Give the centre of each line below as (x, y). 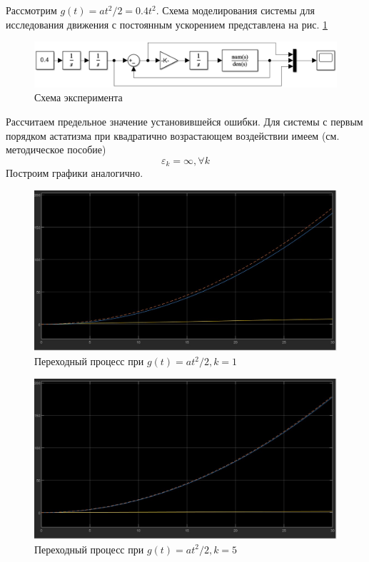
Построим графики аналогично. (75, 173)
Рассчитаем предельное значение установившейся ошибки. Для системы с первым (184, 121)
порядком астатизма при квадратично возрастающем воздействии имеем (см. (173, 135)
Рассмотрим (31, 10)
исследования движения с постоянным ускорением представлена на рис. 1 (167, 24)
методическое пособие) (56, 149)
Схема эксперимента (79, 97)
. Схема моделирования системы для (235, 10)
